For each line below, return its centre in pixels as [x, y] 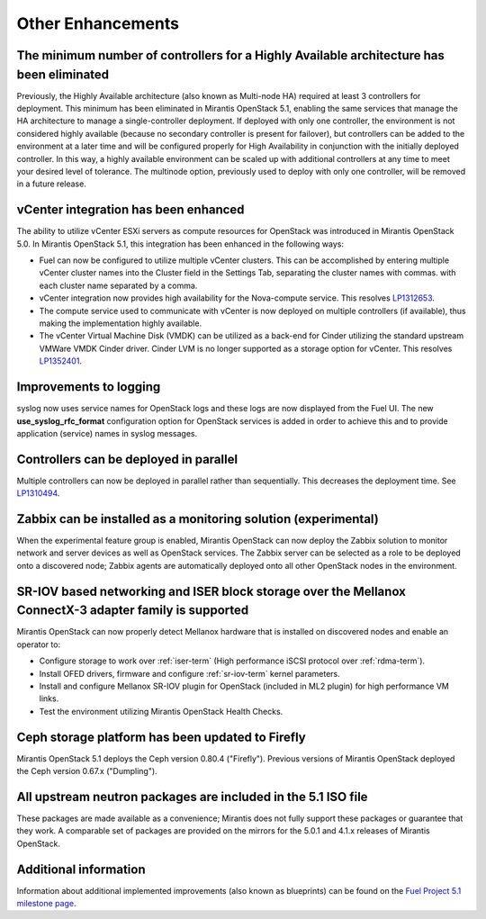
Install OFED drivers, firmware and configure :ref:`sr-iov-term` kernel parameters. [190, 673]
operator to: [39, 644]
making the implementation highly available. [121, 323]
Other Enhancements [98, 23]
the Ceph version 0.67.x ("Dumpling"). [87, 771]
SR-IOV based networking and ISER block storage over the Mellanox [211, 591]
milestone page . [46, 903]
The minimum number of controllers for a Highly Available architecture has [231, 55]
